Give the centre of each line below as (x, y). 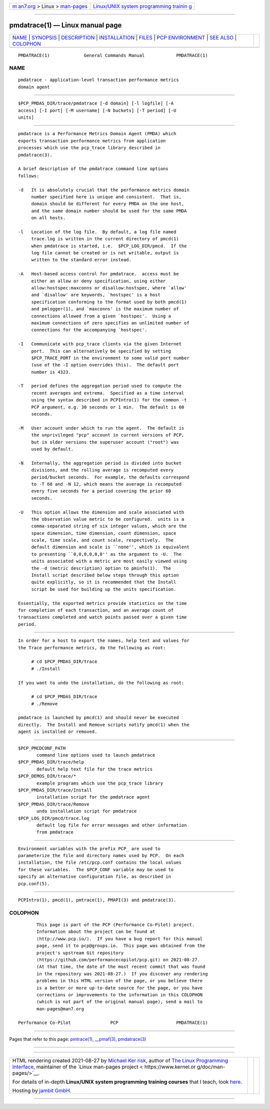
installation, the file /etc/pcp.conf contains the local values (100, 863)
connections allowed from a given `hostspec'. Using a (101, 316)
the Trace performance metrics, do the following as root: (92, 648)
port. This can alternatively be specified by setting (101, 351)
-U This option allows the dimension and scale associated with (101, 512)
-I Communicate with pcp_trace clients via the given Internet (100, 344)
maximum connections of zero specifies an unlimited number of (110, 323)
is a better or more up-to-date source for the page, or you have (120, 988)
